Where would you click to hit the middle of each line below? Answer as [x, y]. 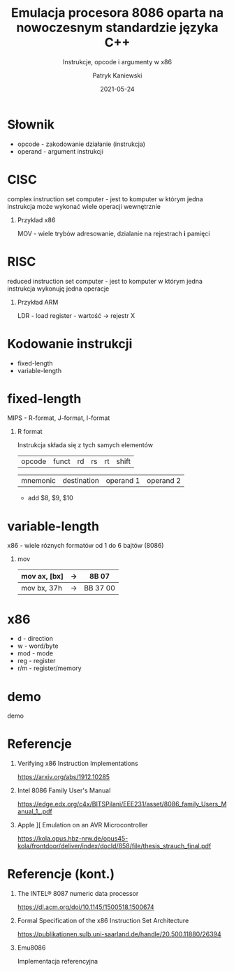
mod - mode [35, 653]
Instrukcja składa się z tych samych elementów [85, 445]
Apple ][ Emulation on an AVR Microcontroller [82, 825]
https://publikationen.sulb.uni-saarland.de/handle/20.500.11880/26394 [119, 934]
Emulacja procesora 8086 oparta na [117, 13]
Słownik [31, 124]
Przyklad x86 [36, 220]
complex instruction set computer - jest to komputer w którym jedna [105, 199]
